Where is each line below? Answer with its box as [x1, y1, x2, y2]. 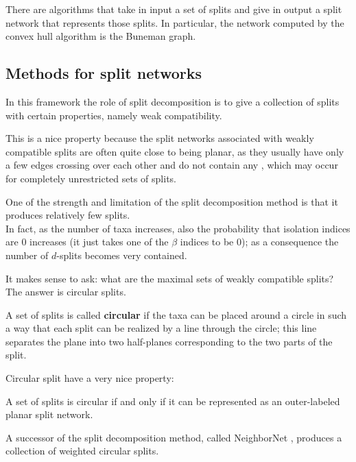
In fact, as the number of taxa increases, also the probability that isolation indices [5, 221, 351, 235]
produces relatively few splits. [5, 208, 130, 222]
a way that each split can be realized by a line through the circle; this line [5, 321, 317, 335]
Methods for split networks [5, 62, 202, 84]
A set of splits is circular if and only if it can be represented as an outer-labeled [5, 393, 340, 408]
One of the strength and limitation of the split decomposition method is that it [5, 194, 338, 208]
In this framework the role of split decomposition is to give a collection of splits [5, 94, 340, 108]
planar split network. [5, 407, 93, 422]
